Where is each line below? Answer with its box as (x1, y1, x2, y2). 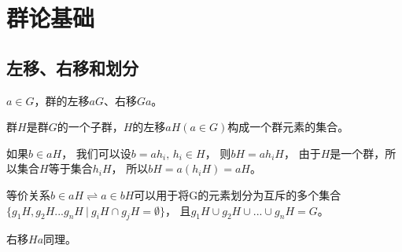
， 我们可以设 (61, 144, 131, 161)
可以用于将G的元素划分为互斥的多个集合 (134, 186, 341, 203)
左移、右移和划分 (6, 55, 138, 79)
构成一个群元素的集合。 (227, 119, 349, 135)
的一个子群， (57, 119, 124, 135)
